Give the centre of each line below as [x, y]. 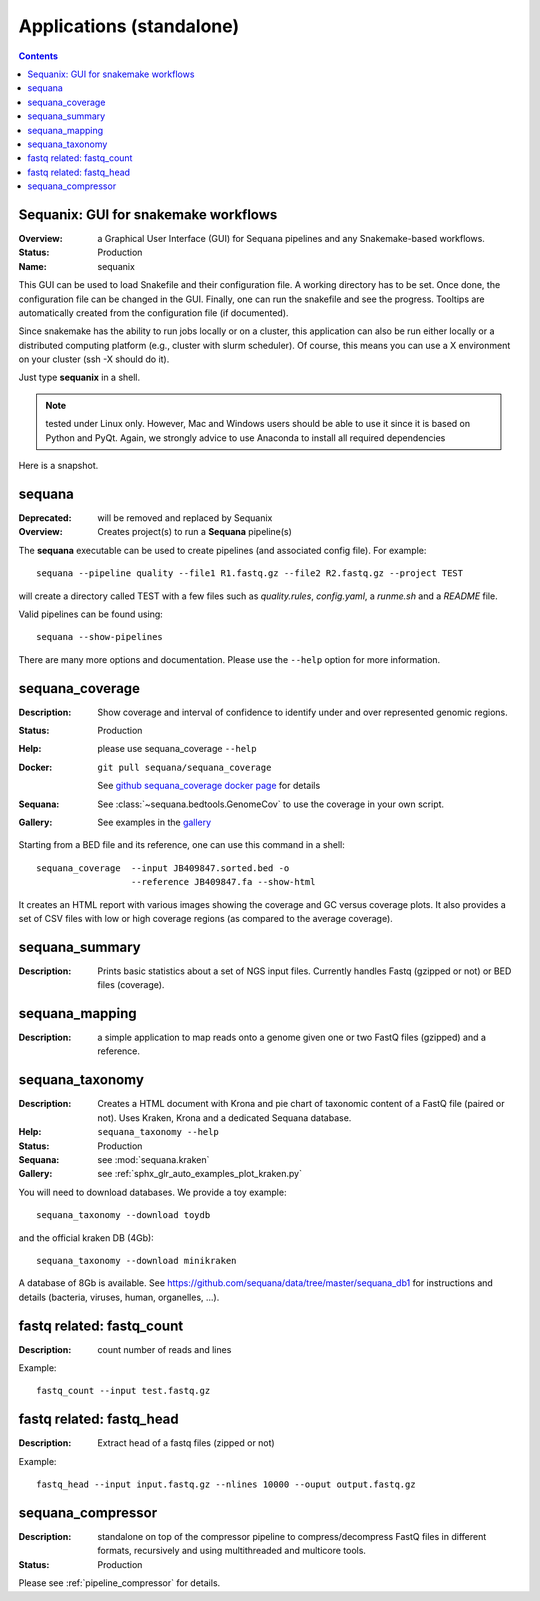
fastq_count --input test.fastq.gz [123, 1391]
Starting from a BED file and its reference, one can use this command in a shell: [181, 845]
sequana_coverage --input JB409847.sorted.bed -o [163, 868]
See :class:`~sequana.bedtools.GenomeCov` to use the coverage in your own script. [271, 804]
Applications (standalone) [129, 26]
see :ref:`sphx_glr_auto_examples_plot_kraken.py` [199, 1174]
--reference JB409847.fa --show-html [223, 882]
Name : [32, 266]
